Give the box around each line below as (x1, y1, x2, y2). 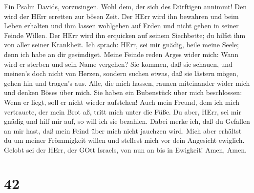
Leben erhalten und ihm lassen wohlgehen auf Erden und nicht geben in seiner (4, 20, 239, 31)
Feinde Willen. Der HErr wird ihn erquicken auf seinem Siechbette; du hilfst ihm (4, 30, 246, 40)
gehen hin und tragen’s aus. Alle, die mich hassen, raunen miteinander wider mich (4, 77, 250, 88)
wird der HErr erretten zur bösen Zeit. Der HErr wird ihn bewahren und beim (4, 11, 239, 21)
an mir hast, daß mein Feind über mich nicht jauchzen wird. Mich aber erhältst (4, 125, 242, 135)
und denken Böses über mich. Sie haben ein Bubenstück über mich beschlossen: (4, 87, 242, 97)
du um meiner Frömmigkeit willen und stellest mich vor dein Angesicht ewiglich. (4, 135, 245, 145)
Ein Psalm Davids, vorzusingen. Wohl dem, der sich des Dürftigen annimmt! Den (4, 1, 247, 11)
